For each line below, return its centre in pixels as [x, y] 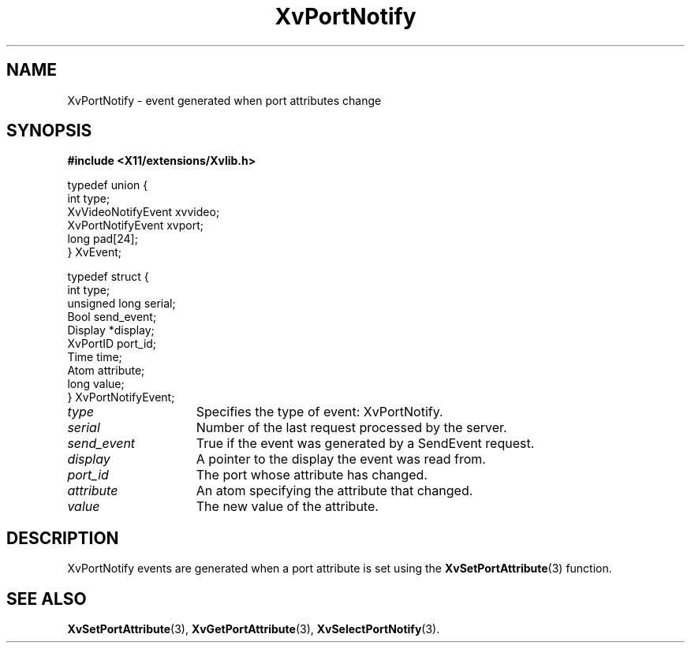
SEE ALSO [47, 599]
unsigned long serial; [121, 304]
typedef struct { [108, 277]
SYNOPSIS [49, 131]
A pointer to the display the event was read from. [341, 459]
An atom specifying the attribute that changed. [334, 491]
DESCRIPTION [63, 538]
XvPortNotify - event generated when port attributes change [224, 100]
